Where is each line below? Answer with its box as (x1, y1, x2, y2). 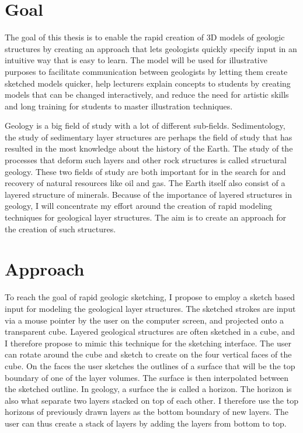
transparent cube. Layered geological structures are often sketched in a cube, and (5, 325, 295, 338)
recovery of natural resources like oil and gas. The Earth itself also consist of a (5, 177, 285, 189)
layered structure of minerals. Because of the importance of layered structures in (5, 188, 292, 200)
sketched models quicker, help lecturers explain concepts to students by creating (5, 77, 291, 89)
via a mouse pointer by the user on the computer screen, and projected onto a (5, 314, 284, 326)
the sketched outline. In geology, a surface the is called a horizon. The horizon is (5, 383, 292, 395)
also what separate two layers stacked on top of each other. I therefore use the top (5, 394, 298, 406)
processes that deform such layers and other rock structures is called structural (5, 154, 287, 166)
